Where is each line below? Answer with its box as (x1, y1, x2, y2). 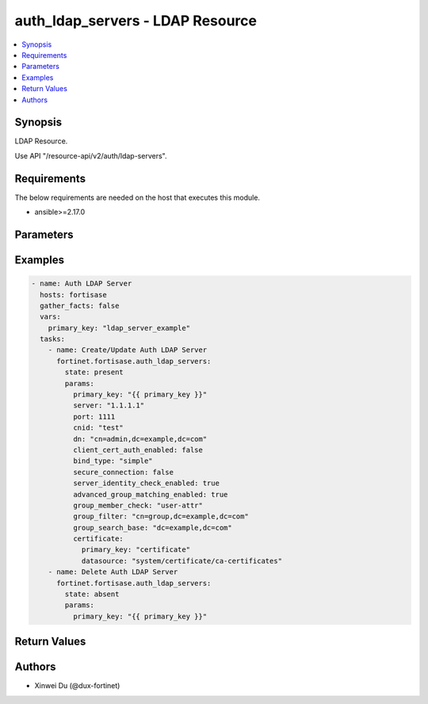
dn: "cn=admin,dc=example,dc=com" (72, 434, 208, 443)
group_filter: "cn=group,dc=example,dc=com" (72, 512, 249, 521)
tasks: (40, 335, 66, 344)
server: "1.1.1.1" (72, 401, 145, 410)
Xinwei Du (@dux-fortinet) (34, 681, 120, 691)
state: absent (64, 590, 120, 599)
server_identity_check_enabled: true (72, 479, 220, 488)
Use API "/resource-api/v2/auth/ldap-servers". (14, 151, 167, 160)
